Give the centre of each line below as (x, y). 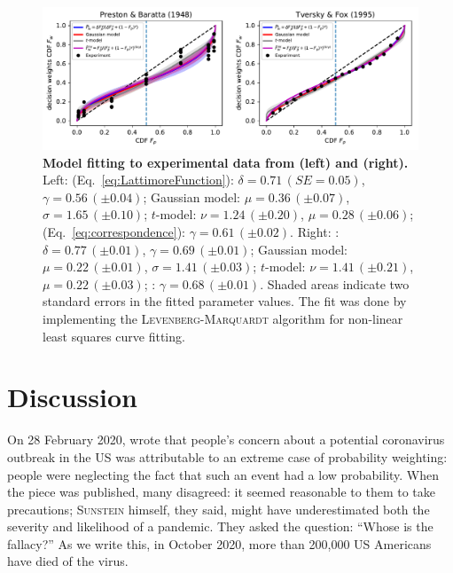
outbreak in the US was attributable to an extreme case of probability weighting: (227, 456)
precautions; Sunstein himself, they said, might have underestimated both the (219, 509)
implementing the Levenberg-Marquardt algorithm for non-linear (223, 318)
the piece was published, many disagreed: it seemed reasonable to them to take (222, 492)
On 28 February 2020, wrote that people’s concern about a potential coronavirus (226, 440)
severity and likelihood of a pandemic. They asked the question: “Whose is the (220, 526)
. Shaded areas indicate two (335, 283)
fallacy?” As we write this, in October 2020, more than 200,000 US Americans (219, 543)
